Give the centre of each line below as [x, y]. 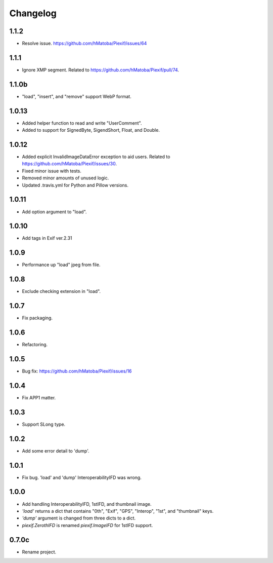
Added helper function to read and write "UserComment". [82, 123]
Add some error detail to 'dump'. [56, 451]
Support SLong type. [44, 424]
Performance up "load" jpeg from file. [61, 265]
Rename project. [39, 552]
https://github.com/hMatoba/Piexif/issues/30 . [70, 164]
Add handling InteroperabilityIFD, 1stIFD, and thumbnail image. [87, 504]
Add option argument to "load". [54, 212]
